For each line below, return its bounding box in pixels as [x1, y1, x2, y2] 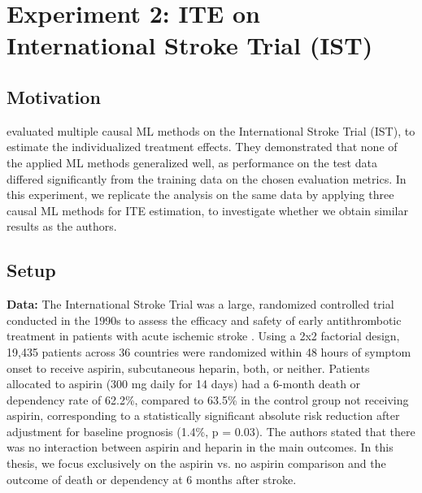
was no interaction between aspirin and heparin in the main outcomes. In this [7, 439, 394, 456]
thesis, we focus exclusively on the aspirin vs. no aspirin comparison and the [7, 455, 386, 472]
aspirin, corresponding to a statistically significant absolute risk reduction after [7, 407, 400, 424]
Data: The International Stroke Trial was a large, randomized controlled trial [7, 296, 394, 313]
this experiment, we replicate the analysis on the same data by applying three [7, 186, 394, 203]
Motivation [7, 84, 101, 109]
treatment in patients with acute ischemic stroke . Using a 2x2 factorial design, [7, 327, 400, 344]
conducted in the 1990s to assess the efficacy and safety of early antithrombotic [7, 311, 402, 328]
